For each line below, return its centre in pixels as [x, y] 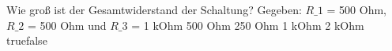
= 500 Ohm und [67, 25]
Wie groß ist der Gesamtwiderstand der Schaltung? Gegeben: [154, 9]
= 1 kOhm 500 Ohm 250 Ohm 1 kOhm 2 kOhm [248, 25]
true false [27, 40]
